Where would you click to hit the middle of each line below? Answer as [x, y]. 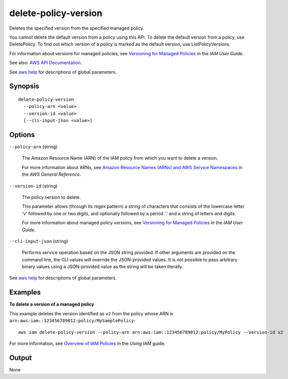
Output [21, 358]
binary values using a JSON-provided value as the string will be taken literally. [103, 267]
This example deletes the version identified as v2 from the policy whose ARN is [91, 313]
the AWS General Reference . [52, 174]
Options [22, 135]
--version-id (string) [33, 186]
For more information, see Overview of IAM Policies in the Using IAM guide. [87, 343]
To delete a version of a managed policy [52, 304]
